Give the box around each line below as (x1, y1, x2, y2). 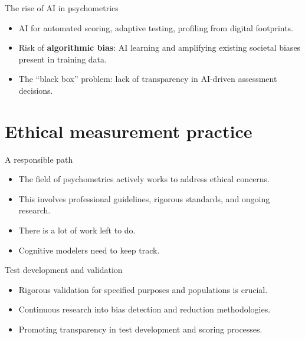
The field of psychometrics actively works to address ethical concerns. (18, 173, 270, 185)
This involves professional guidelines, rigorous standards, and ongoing (18, 192, 270, 205)
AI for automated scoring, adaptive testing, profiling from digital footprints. (18, 21, 294, 34)
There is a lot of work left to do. (18, 224, 136, 236)
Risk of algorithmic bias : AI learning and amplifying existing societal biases (18, 41, 301, 54)
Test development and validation (5, 264, 123, 276)
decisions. (18, 84, 53, 96)
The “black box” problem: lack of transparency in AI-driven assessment (18, 73, 277, 85)
